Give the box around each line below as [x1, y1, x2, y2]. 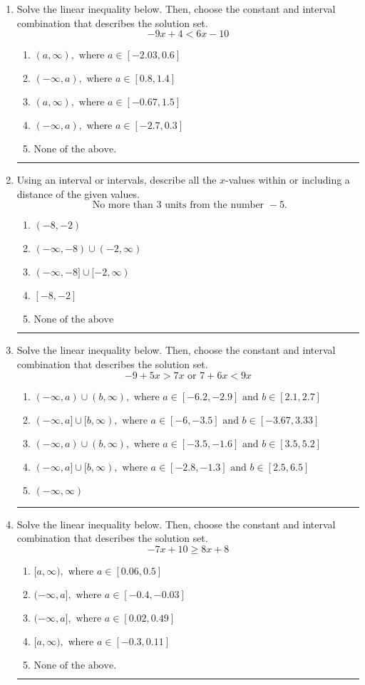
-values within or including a [225, 172, 350, 187]
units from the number [165, 200, 264, 211]
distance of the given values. [16, 186, 140, 201]
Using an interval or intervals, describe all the [16, 172, 217, 187]
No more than [92, 200, 153, 211]
